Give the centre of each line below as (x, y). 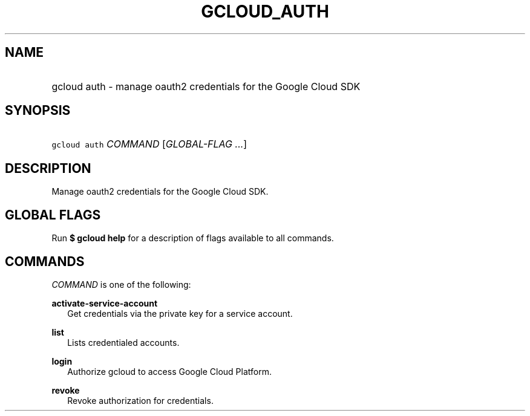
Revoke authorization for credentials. (140, 400)
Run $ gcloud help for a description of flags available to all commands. (193, 238)
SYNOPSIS (38, 111)
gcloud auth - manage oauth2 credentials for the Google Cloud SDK (206, 86)
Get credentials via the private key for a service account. (180, 313)
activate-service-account (105, 303)
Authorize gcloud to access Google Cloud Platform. (169, 371)
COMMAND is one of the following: (121, 284)
